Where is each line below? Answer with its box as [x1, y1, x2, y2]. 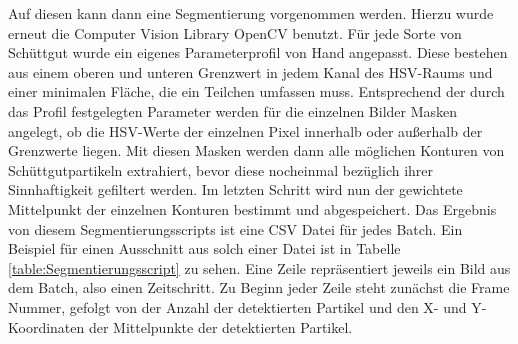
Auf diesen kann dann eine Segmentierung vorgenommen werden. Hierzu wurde [8, 3, 494, 23]
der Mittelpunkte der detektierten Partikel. [88, 316, 353, 337]
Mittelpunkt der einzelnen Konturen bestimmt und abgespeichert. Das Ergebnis [8, 198, 497, 219]
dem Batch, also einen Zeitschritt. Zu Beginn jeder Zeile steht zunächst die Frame [8, 277, 510, 298]
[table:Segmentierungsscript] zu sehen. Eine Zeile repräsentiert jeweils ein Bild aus [8, 257, 511, 278]
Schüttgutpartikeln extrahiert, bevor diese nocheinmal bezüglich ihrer [8, 159, 434, 180]
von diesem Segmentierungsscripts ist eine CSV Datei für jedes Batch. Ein [8, 218, 463, 239]
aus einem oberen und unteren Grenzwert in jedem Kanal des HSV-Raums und [8, 61, 493, 82]
